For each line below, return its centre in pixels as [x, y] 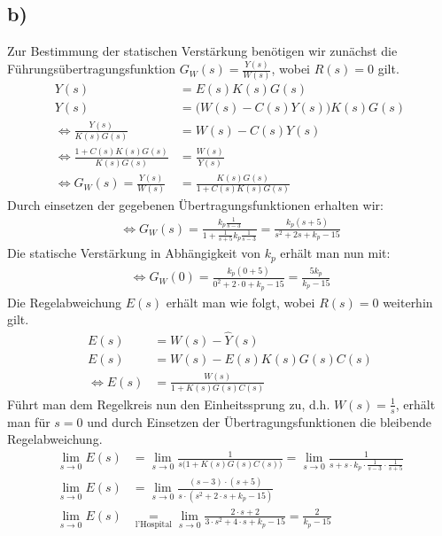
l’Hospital [154, 524]
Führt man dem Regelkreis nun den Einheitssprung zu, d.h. [169, 404]
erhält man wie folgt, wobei [240, 302]
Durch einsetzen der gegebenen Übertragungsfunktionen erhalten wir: [195, 205]
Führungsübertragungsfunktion [92, 69]
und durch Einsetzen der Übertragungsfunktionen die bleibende [259, 421]
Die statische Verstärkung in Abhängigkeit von [134, 253]
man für [29, 421]
